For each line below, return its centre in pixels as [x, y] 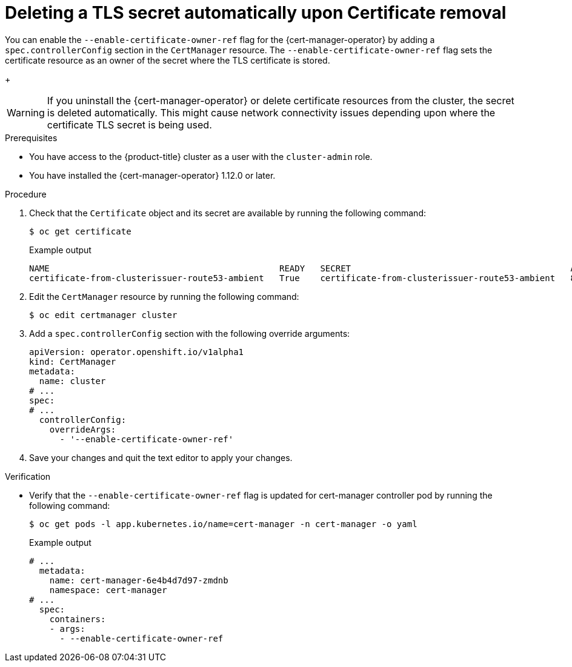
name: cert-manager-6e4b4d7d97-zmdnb [139, 580]
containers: [78, 619]
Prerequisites [31, 138]
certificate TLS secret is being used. [129, 124]
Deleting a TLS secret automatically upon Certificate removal [256, 13]
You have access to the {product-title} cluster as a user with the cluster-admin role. [201, 156]
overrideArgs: [83, 429]
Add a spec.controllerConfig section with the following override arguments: [190, 333]
